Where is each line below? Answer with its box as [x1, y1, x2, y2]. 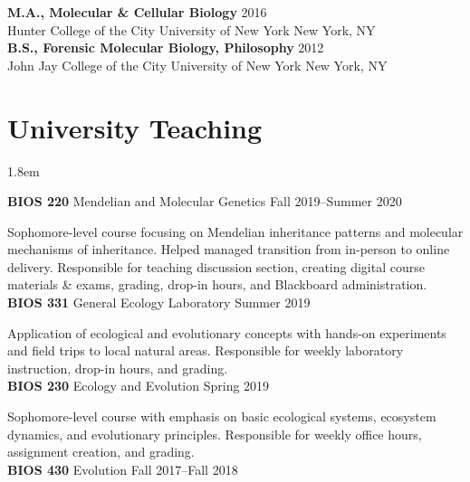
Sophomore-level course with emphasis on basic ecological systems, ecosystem [7, 407, 436, 426]
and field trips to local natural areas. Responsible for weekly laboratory [7, 341, 404, 360]
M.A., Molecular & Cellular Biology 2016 [7, 3, 267, 21]
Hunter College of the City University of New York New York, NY [7, 20, 376, 39]
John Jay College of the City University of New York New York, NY [7, 55, 388, 74]
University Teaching [7, 109, 263, 146]
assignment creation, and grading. [7, 442, 195, 461]
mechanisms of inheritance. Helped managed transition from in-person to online [7, 240, 450, 259]
